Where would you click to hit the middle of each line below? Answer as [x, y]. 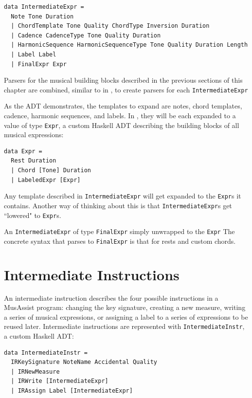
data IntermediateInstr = [46, 353]
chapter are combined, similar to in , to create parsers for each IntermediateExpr [126, 89]
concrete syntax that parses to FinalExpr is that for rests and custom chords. [120, 241]
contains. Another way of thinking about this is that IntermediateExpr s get [118, 205]
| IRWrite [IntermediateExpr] [60, 381]
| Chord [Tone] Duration [51, 171]
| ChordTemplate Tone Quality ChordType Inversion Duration [110, 26]
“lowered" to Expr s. [33, 215]
